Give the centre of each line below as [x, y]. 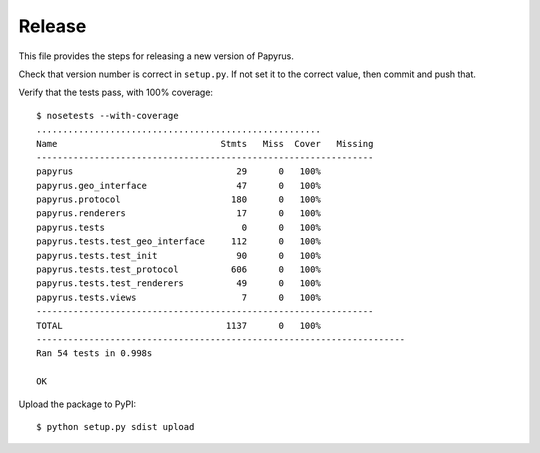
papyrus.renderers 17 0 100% [179, 213]
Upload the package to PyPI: [77, 404]
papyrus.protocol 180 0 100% [179, 199]
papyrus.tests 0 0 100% [179, 227]
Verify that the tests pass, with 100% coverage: [116, 92]
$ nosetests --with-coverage [107, 115]
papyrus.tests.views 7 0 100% [179, 297]
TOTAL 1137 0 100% [179, 325]
